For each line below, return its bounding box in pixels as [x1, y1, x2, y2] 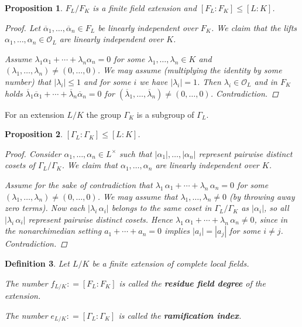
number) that [5, 75, 52, 87]
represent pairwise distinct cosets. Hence [28, 213, 173, 225]
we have [139, 75, 168, 87]
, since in [254, 213, 287, 225]
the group [86, 108, 121, 120]
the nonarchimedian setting [5, 224, 102, 237]
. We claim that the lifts [211, 21, 297, 33]
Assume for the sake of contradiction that [5, 178, 153, 190]
